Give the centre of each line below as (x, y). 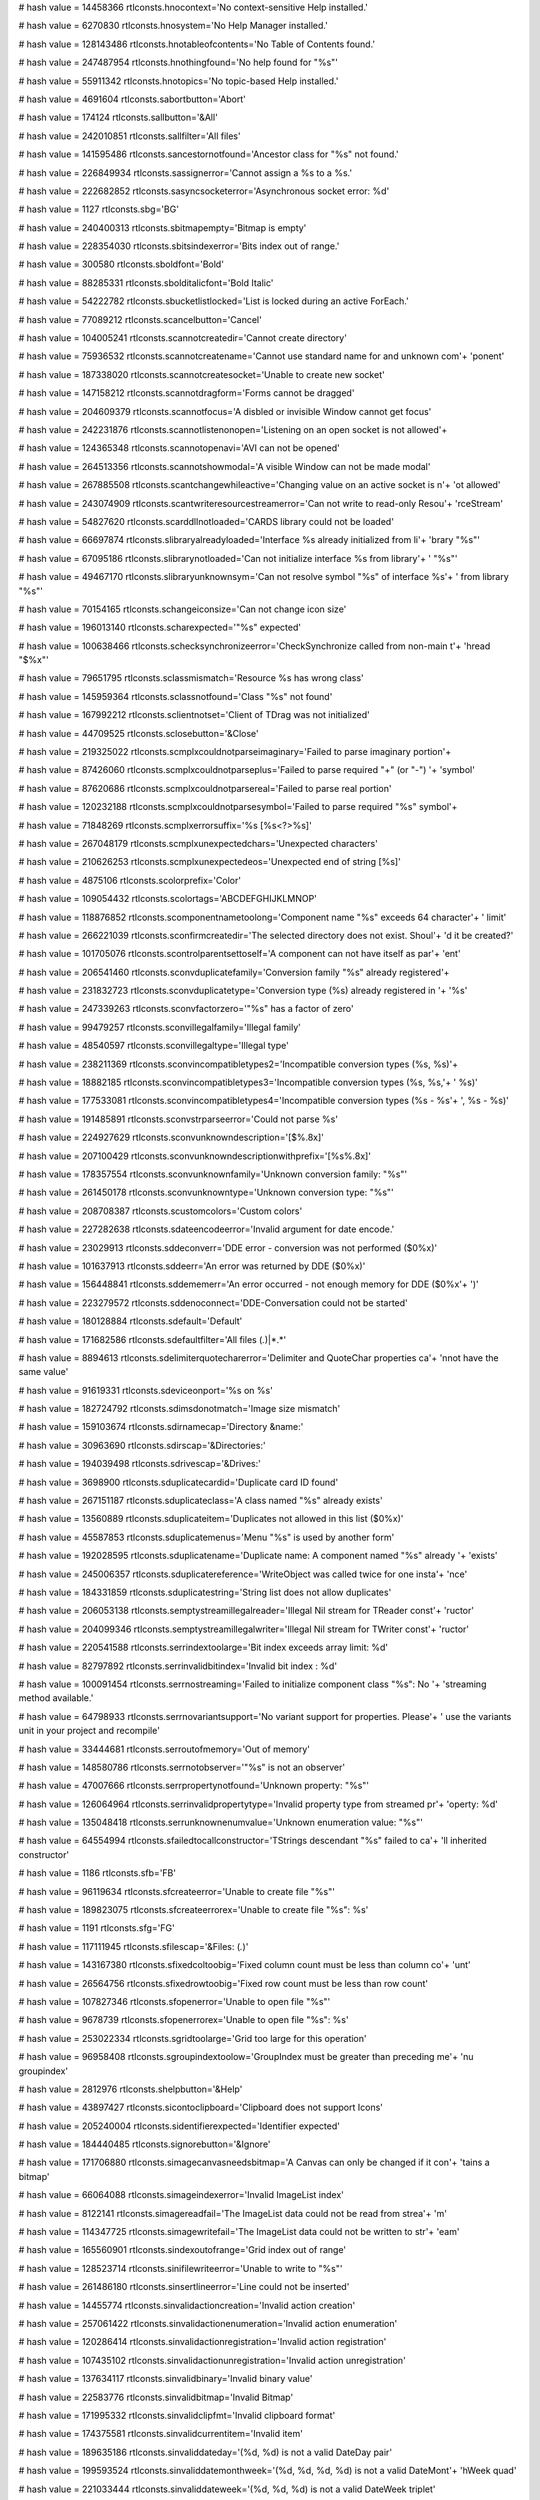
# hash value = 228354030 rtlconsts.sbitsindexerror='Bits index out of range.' (179, 246)
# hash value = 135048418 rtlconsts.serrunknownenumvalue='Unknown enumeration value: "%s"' (221, 1822)
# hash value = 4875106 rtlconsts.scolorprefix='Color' (130, 880)
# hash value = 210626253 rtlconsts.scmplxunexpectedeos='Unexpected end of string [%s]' (210, 862)
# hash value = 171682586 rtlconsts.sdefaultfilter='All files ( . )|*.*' (152, 1339)
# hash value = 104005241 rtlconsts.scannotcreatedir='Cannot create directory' (182, 338)
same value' (43, 1372)
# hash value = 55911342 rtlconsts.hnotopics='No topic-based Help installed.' (178, 81)
